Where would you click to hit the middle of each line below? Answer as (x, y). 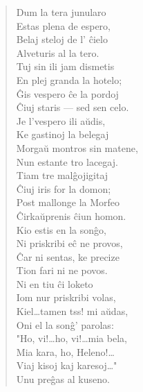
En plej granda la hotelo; (69, 79)
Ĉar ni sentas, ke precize (68, 256)
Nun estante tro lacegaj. (67, 161)
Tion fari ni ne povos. (62, 270)
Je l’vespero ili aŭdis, (61, 120)
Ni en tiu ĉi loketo (55, 283)
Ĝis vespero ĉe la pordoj (67, 93)
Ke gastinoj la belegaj (63, 134)
